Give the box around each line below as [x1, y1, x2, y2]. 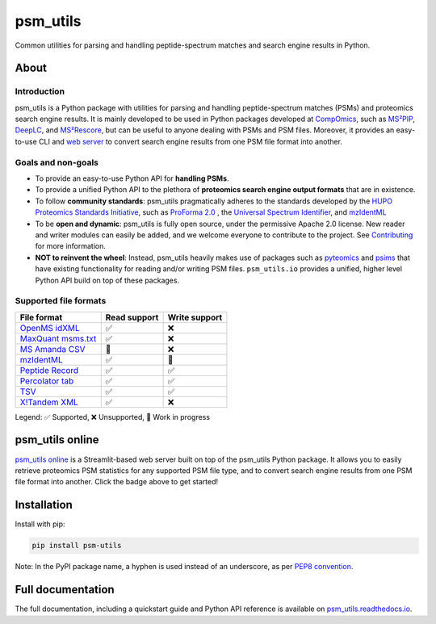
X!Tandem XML [19, 396, 78, 408]
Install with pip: [15, 519, 65, 529]
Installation [15, 498, 73, 512]
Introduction [15, 86, 65, 97]
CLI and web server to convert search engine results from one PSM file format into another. [39, 136, 343, 146]
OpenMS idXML [19, 322, 80, 333]
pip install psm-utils [31, 541, 122, 551]
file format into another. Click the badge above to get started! [15, 477, 219, 487]
